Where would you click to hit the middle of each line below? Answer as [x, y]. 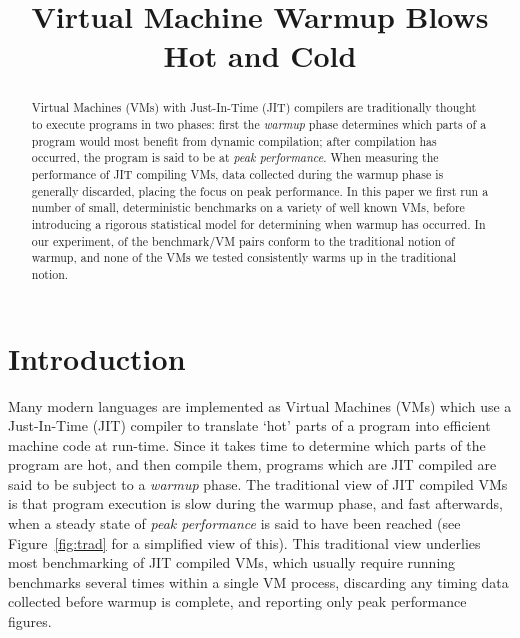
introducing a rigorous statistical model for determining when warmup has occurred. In [258, 223]
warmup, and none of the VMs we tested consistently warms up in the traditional [243, 257]
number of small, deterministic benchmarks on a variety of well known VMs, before [248, 207]
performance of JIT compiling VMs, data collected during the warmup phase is [237, 173]
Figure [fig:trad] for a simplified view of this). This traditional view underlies [244, 542]
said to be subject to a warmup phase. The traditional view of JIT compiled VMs [258, 483]
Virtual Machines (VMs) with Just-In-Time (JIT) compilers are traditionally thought [254, 107]
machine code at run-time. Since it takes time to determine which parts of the [247, 444]
